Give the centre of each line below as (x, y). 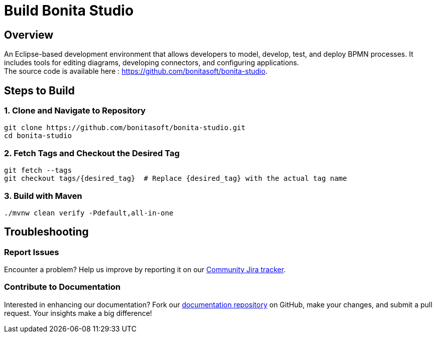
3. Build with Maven (43, 196)
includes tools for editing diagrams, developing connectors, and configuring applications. (152, 63)
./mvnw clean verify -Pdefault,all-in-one (89, 213)
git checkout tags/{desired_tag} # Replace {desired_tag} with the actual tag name (176, 179)
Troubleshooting (46, 232)
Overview (29, 35)
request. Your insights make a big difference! (78, 313)
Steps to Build (39, 90)
